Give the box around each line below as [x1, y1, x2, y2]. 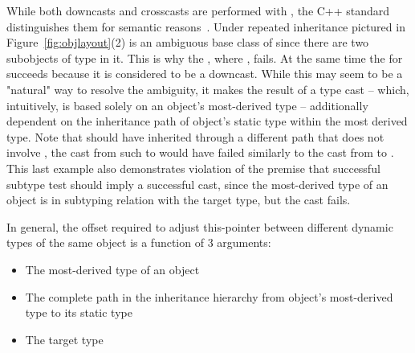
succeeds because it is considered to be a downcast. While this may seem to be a [6, 65, 403, 82]
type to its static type [25, 304, 132, 321]
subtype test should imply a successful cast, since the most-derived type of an [6, 175, 389, 192]
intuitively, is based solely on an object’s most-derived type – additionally [6, 96, 368, 113]
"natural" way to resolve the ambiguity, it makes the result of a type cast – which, [6, 80, 409, 97]
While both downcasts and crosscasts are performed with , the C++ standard [6, 2, 390, 18]
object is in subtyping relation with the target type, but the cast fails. [6, 191, 351, 208]
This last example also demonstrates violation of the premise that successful [6, 159, 380, 176]
